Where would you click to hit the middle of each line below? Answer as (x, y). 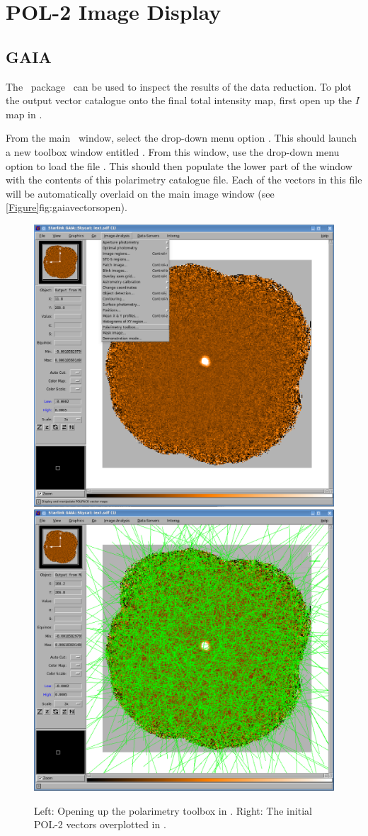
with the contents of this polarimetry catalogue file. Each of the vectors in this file (184, 180)
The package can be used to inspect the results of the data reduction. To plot (179, 86)
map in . (24, 114)
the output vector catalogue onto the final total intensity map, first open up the (179, 100)
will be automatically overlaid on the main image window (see (140, 193)
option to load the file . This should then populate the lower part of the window (179, 165)
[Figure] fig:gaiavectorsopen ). (67, 207)
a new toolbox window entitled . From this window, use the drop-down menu (173, 151)
